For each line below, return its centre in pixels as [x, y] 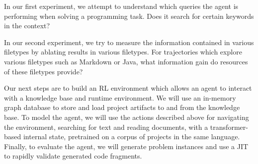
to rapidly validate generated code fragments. [73, 156]
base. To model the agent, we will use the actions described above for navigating [127, 117]
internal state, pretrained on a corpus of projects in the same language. [131, 137]
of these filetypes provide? [43, 71]
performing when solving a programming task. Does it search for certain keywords [129, 16]
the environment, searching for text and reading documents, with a [106, 127]
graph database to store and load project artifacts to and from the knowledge [122, 107]
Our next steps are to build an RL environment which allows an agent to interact [128, 88]
